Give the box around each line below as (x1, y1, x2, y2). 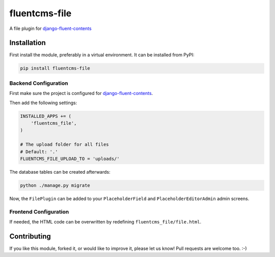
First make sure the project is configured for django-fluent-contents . (9, 90, 153, 97)
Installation (9, 39, 46, 47)
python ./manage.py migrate (20, 182, 90, 188)
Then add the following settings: (9, 100, 77, 106)
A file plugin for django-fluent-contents (9, 25, 92, 31)
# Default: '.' (20, 149, 58, 154)
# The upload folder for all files (20, 142, 109, 147)
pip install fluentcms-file (20, 66, 90, 71)
